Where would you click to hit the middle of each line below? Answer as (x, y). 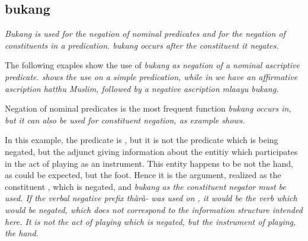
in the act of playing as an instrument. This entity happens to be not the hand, (149, 163)
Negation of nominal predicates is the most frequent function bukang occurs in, (148, 108)
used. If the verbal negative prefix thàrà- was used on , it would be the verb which (151, 198)
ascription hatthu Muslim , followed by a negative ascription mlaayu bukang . (142, 88)
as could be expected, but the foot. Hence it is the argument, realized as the (143, 175)
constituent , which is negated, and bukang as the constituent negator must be (145, 186)
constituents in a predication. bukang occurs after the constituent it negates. (142, 45)
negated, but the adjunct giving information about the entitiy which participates (151, 151)
